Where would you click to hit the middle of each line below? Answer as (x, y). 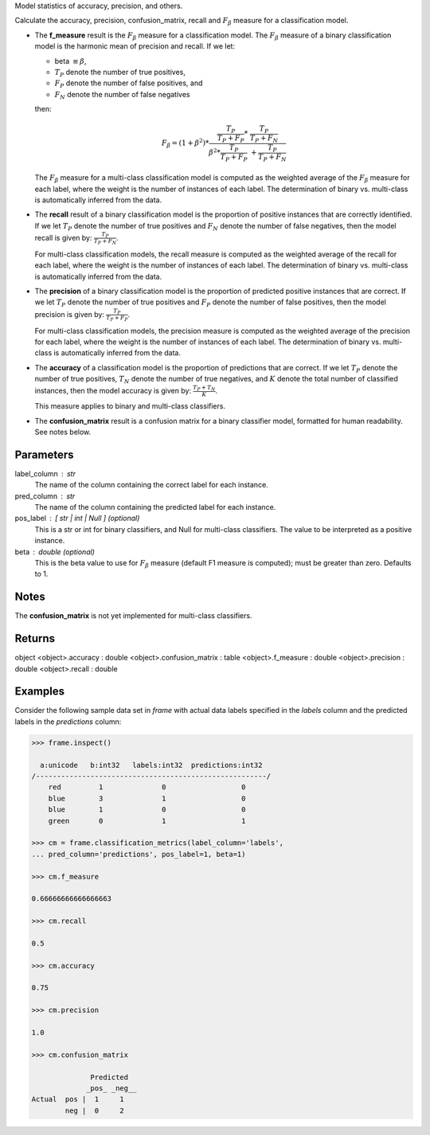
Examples (40, 692)
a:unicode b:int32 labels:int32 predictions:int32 (151, 765)
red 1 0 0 (147, 787)
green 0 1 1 (147, 821)
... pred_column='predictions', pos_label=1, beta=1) (139, 854)
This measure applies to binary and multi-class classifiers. (130, 406)
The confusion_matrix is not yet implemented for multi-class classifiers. (133, 616)
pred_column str (45, 496)
